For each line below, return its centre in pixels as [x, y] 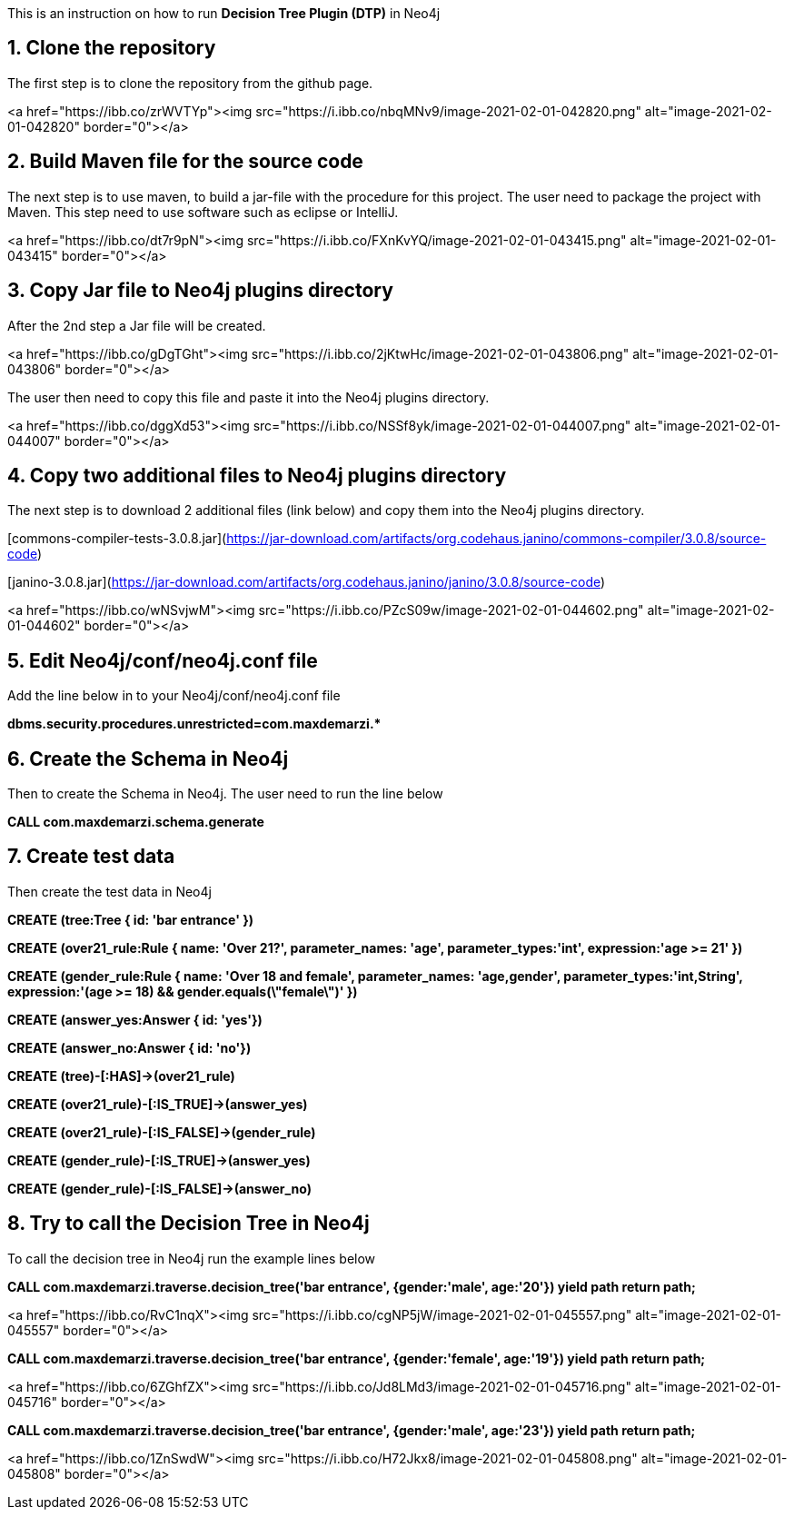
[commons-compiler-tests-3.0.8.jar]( [117, 539]
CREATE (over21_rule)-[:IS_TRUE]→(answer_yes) [158, 1104]
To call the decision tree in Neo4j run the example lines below [192, 1258]
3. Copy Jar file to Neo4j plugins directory [200, 291]
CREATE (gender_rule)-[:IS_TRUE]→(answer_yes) [159, 1160]
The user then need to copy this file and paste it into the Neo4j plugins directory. [248, 397]
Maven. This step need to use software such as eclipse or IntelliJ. [203, 212]
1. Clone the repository [112, 48]
